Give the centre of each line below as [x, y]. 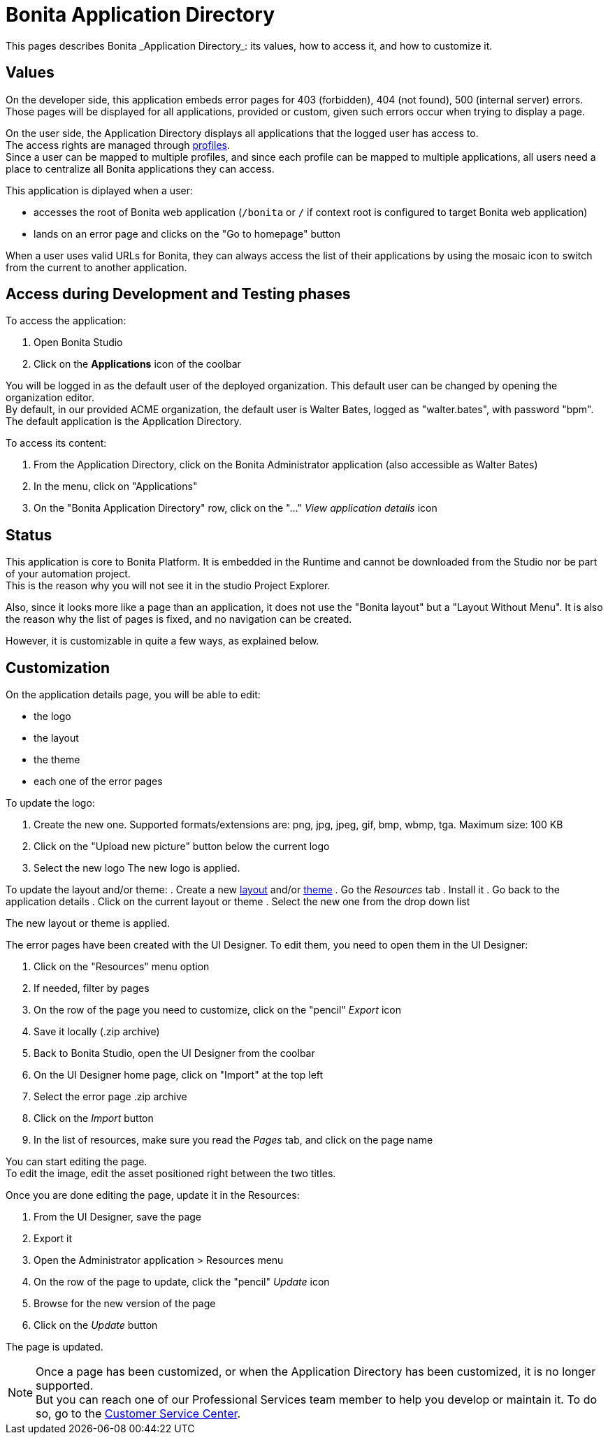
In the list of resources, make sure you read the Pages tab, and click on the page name [233, 1140]
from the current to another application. [96, 267]
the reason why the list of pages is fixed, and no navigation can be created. [179, 619]
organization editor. [50, 398]
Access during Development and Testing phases [178, 294]
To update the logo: [50, 803]
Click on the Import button [94, 1118]
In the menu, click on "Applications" [116, 487]
